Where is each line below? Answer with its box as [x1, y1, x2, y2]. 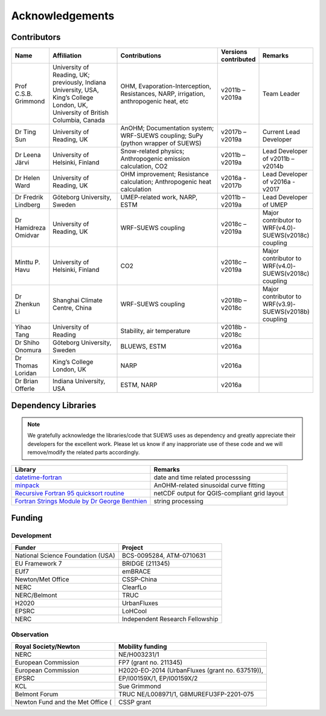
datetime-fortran [14, 473, 62, 482]
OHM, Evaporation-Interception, [120, 82, 211, 91]
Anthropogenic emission [120, 155, 190, 163]
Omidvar [14, 231, 39, 240]
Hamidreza [14, 224, 46, 232]
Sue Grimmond [118, 682, 161, 691]
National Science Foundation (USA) [14, 552, 115, 560]
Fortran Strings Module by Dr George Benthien [14, 497, 147, 505]
